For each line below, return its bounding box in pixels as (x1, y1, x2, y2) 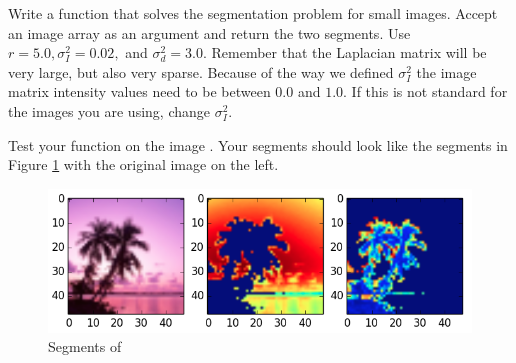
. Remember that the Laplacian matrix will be (202, 42, 487, 63)
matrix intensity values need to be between (8, 81, 271, 102)
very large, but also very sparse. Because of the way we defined (8, 61, 394, 82)
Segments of (48, 336, 122, 357)
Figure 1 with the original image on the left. (8, 154, 279, 175)
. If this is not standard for (343, 81, 508, 102)
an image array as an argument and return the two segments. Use (8, 22, 411, 43)
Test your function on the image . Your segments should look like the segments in (8, 134, 508, 155)
